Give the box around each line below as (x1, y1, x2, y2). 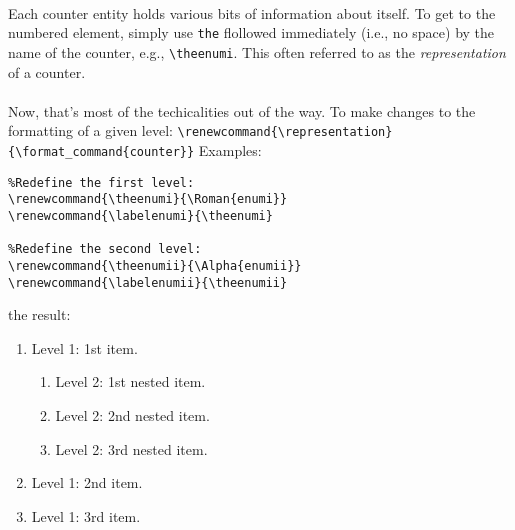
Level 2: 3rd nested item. (55, 438, 208, 459)
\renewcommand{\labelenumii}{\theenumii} (8, 275, 288, 290)
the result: (8, 304, 71, 325)
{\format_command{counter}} (8, 144, 195, 159)
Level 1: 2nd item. (31, 472, 143, 493)
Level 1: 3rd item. (31, 505, 141, 526)
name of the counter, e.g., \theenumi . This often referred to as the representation (8, 41, 506, 62)
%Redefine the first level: (8, 175, 195, 190)
